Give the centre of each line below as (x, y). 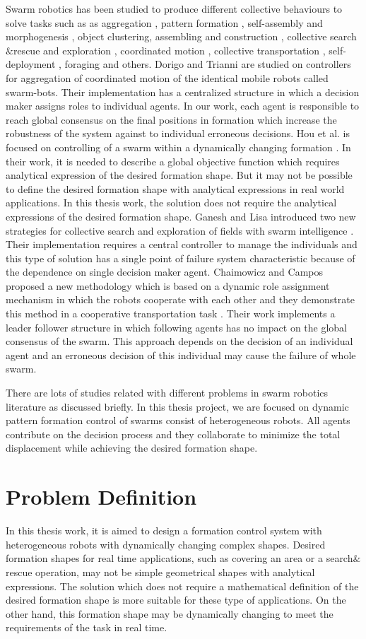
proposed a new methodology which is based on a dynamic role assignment (168, 285)
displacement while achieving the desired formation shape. (132, 448)
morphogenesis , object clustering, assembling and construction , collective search (181, 36)
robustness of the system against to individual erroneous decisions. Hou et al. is (178, 133)
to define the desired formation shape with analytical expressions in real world (175, 188)
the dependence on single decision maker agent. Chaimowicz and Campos (165, 272)
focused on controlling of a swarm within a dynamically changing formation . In (178, 147)
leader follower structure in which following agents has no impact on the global (176, 327)
